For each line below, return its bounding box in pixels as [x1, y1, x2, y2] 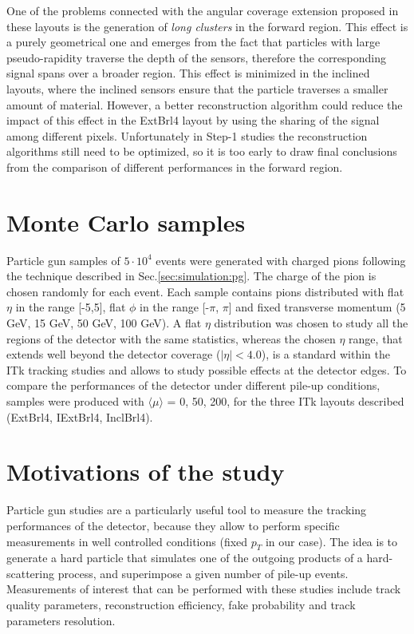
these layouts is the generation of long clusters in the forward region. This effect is [6, 18, 408, 34]
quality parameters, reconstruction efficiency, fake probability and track [6, 596, 356, 613]
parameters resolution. [6, 612, 116, 628]
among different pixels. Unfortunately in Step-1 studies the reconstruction [6, 127, 368, 144]
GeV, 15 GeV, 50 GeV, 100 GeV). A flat [6, 315, 202, 331]
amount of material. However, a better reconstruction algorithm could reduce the [6, 96, 403, 113]
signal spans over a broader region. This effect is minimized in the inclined [6, 65, 370, 81]
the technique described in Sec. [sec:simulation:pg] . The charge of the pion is [6, 267, 377, 284]
